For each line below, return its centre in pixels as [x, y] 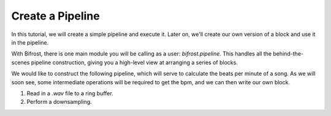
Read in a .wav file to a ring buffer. [70, 93]
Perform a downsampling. [59, 102]
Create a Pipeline [56, 16]
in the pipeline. [30, 42]
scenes [21, 62]
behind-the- [288, 54]
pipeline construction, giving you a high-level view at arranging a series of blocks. [135, 62]
